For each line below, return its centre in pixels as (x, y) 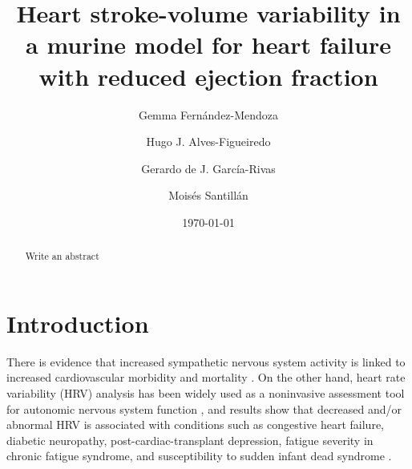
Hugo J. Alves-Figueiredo (208, 142)
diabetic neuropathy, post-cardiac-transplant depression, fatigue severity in (190, 440)
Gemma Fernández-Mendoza (208, 114)
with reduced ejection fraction (208, 76)
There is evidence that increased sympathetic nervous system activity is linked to (206, 361)
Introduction (78, 323)
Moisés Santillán (208, 195)
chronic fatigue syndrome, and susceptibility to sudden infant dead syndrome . (199, 456)
